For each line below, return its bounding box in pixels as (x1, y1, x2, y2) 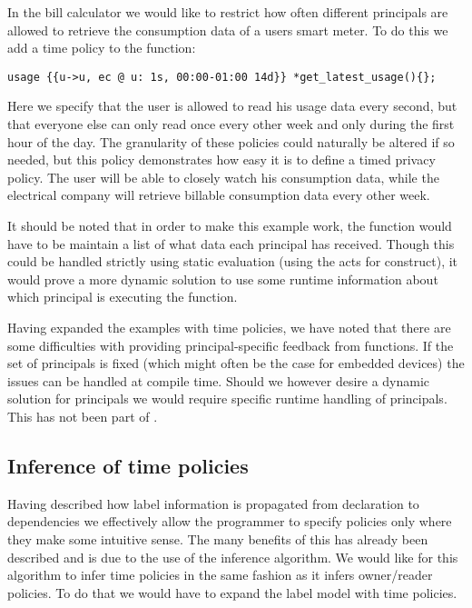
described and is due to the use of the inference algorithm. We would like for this (7, 547, 458, 566)
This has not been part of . (7, 406, 158, 425)
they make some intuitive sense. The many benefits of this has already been (7, 529, 428, 548)
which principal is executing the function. (7, 287, 238, 306)
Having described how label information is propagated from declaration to (7, 493, 419, 513)
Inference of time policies (7, 451, 249, 479)
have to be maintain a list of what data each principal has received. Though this (7, 234, 455, 253)
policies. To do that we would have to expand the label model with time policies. (7, 583, 457, 602)
